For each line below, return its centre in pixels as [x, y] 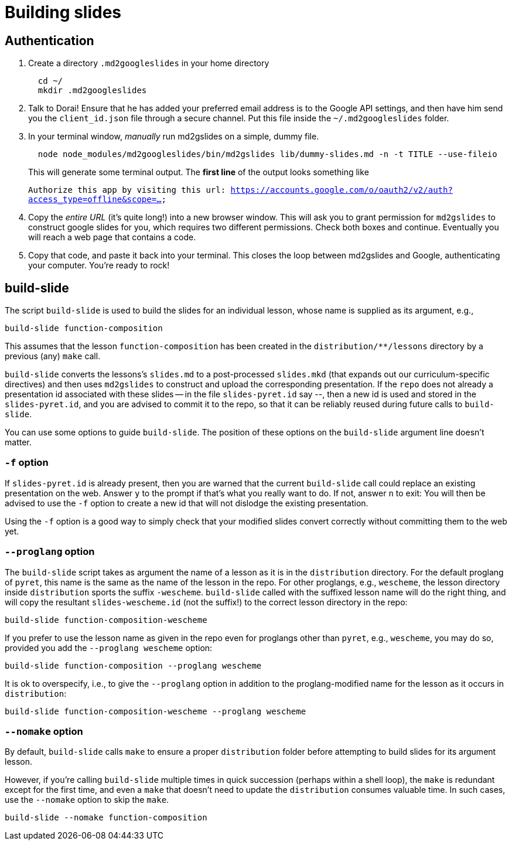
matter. [18, 442]
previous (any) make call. [53, 356]
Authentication [50, 40]
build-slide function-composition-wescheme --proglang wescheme [156, 711]
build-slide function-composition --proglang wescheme [133, 665]
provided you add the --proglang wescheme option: [109, 648]
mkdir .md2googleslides [92, 91]
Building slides [63, 12]
